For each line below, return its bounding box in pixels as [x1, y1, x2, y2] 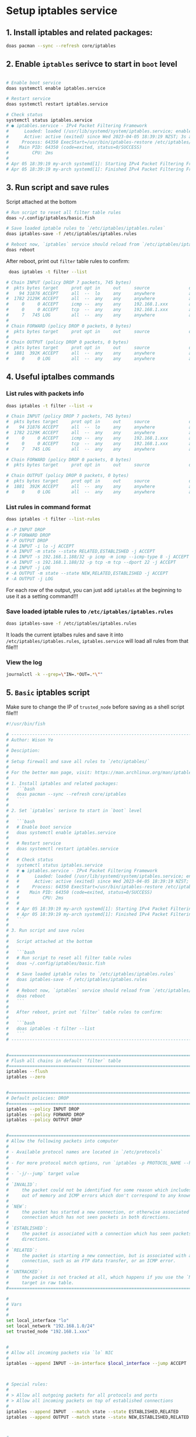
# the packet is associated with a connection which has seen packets [6, 1231, 192, 1237]
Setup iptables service [6, 4, 118, 18]
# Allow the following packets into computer [6, 1138, 118, 1144]
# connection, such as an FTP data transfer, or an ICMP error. [6, 1258, 176, 1264]
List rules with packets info [6, 390, 85, 398]
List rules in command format [6, 503, 92, 511]
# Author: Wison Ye [6, 737, 54, 743]
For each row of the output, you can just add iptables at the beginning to [6, 586, 182, 593]
